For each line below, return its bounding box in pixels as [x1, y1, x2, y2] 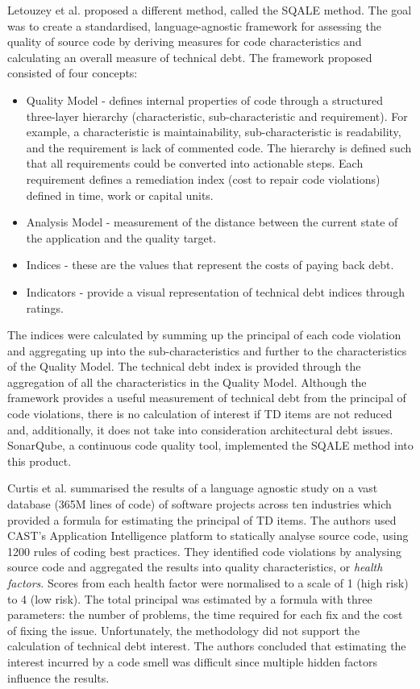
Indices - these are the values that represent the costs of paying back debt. [26, 256, 394, 273]
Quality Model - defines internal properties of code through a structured [26, 91, 384, 108]
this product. [7, 452, 72, 469]
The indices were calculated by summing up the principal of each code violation [7, 326, 401, 343]
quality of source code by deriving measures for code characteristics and [7, 33, 362, 50]
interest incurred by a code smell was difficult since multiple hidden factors [7, 653, 378, 670]
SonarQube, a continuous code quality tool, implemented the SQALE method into [7, 437, 414, 454]
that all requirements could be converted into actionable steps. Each [26, 155, 364, 172]
